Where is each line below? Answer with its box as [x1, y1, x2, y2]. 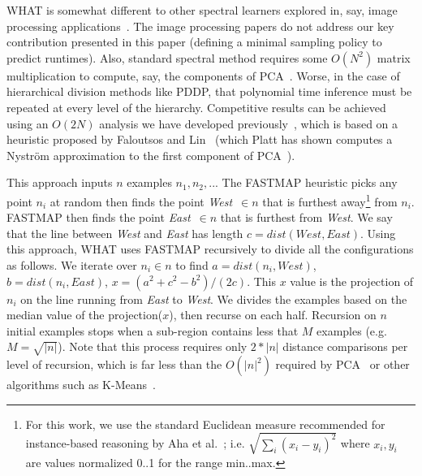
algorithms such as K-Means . [6, 376, 156, 393]
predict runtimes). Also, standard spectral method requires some [6, 49, 328, 66]
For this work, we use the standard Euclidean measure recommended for [25, 415, 385, 432]
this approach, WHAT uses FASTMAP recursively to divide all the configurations [6, 240, 414, 257]
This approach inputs [6, 174, 113, 191]
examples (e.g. [316, 322, 387, 339]
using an [6, 115, 49, 132]
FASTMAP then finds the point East [6, 209, 191, 226]
